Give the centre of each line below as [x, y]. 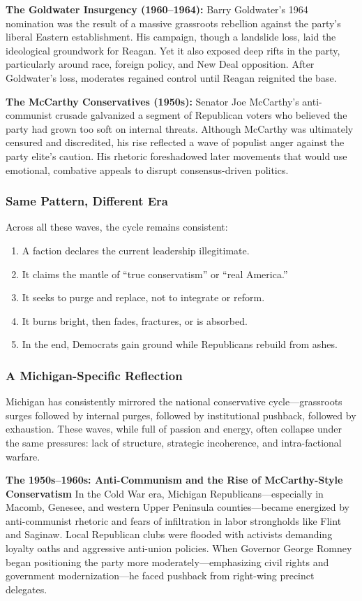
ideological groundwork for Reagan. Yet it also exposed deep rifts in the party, [173, 50]
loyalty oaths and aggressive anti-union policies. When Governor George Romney [179, 548]
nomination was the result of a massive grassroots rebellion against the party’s [173, 23]
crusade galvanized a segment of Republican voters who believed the [201, 115]
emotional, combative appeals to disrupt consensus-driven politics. [147, 169]
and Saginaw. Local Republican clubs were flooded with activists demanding [169, 534]
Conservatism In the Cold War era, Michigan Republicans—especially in [165, 493]
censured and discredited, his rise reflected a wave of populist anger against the [175, 142]
